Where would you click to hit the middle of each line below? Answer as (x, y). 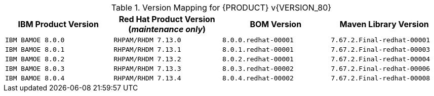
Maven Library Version (384, 24)
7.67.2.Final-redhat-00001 (381, 40)
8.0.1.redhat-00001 (258, 50)
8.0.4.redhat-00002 (258, 78)
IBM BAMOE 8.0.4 (35, 78)
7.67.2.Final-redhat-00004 (381, 59)
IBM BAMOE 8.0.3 (35, 69)
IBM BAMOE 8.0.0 (35, 40)
